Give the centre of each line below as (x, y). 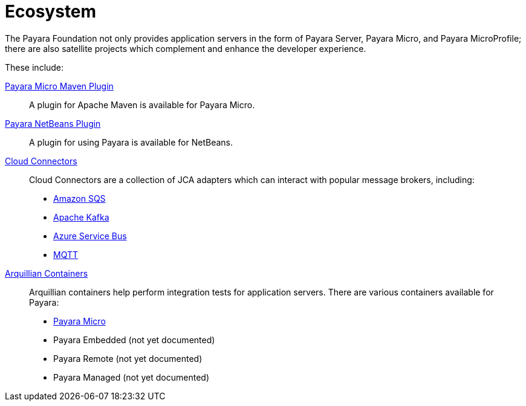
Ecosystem (51, 11)
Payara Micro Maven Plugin (59, 86)
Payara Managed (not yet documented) (131, 377)
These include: (34, 67)
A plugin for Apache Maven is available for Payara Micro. (142, 105)
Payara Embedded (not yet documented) (134, 340)
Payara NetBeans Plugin (53, 123)
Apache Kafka (81, 217)
